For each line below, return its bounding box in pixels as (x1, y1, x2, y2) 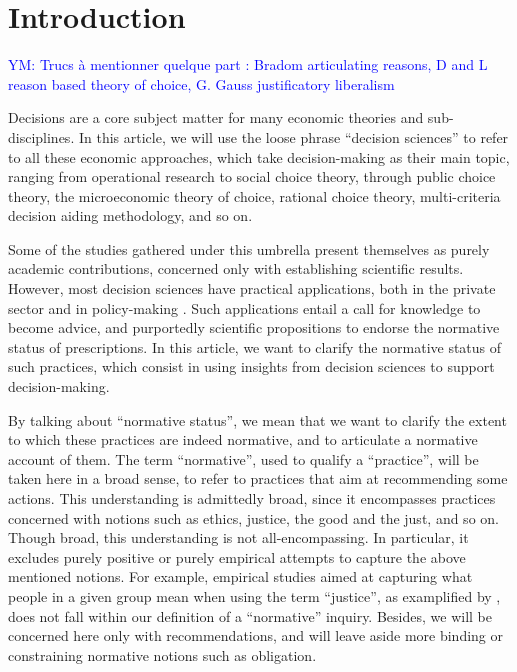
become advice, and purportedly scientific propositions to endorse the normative (8, 317, 500, 338)
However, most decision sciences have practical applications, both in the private (8, 278, 496, 299)
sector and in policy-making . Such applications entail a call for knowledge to (8, 297, 481, 318)
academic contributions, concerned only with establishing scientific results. (8, 258, 464, 279)
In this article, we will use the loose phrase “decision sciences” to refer (78, 126, 509, 147)
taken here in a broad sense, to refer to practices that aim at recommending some (8, 468, 508, 489)
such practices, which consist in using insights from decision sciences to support (8, 356, 495, 377)
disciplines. (8, 126, 75, 147)
